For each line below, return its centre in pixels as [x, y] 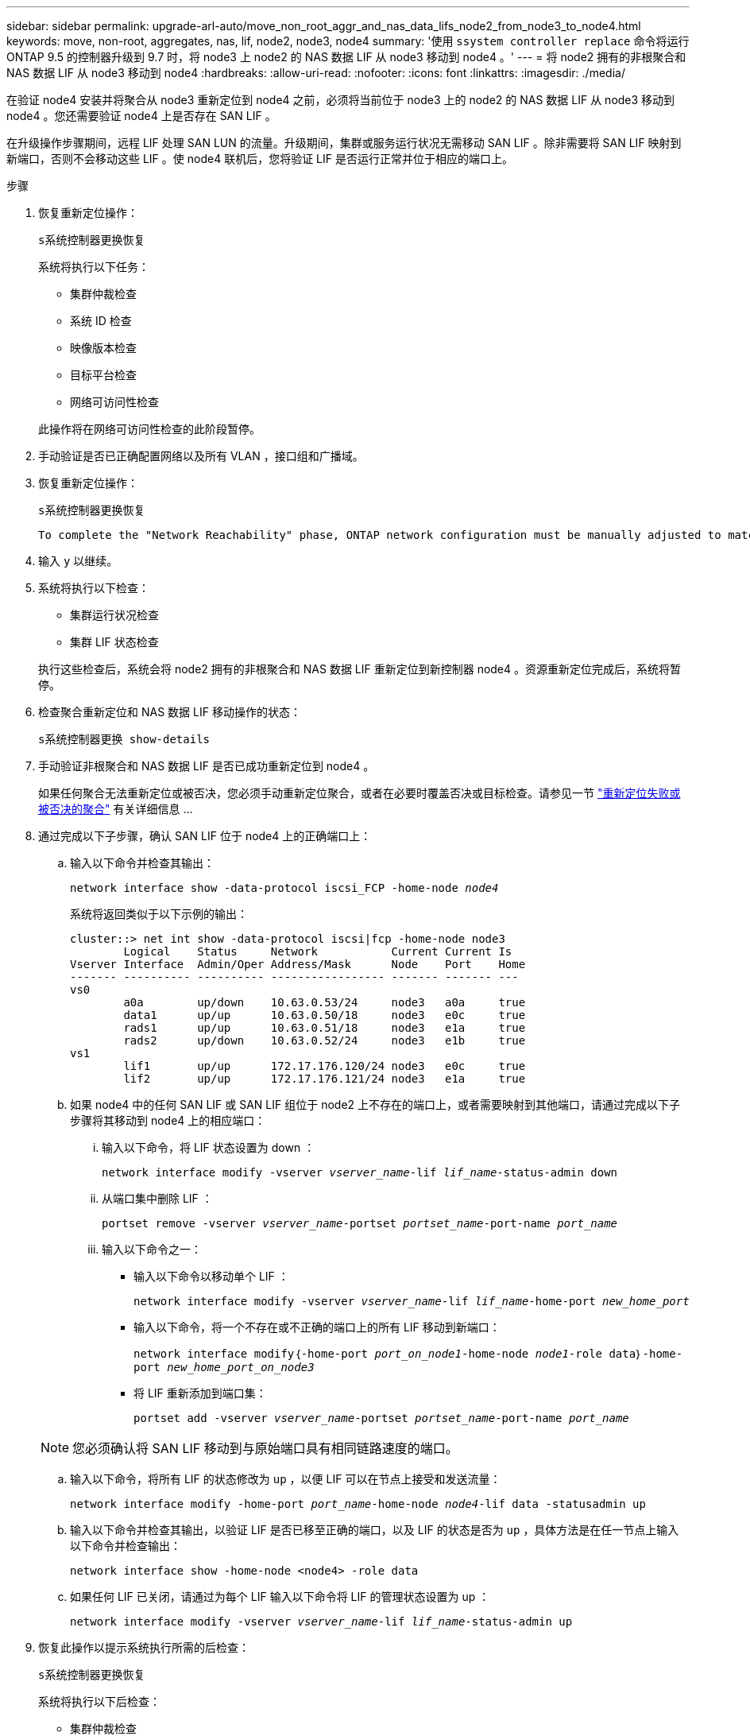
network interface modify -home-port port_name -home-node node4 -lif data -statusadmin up [358, 1504]
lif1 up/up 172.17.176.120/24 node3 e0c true [325, 1066]
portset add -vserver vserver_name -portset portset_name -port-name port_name [381, 1418]
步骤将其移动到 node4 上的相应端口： [168, 1120]
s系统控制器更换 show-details [124, 739]
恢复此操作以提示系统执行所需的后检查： [144, 1647]
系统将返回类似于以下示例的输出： [159, 914]
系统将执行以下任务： [94, 267]
